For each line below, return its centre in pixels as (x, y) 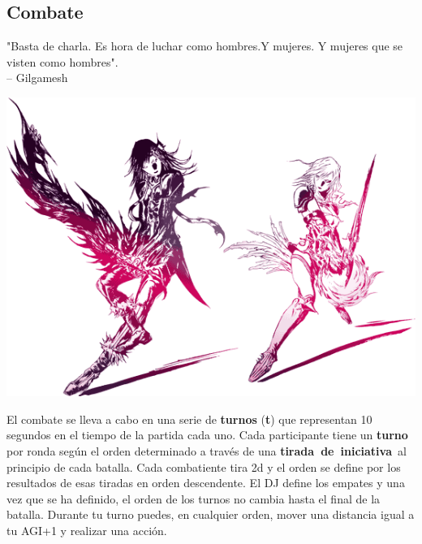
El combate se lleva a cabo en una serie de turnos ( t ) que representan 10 (189, 419)
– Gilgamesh (37, 78)
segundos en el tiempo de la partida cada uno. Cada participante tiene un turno (207, 435)
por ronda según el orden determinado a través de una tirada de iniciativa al (207, 451)
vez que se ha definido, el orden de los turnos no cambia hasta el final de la (194, 498)
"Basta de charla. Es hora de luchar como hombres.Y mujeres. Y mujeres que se (205, 46)
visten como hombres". (62, 61)
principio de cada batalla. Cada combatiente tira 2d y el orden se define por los (204, 466)
